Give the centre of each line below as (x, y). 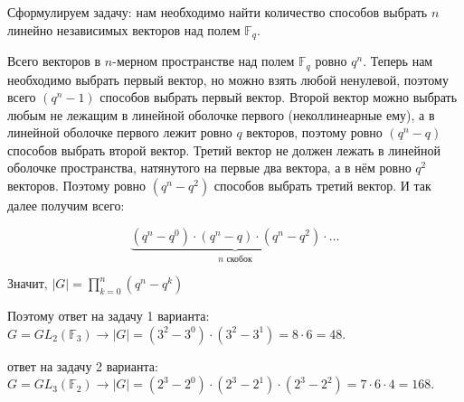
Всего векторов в (54, 61)
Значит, (28, 283)
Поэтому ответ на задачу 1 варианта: (109, 316)
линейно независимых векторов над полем (124, 29)
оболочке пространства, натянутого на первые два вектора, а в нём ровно (209, 168)
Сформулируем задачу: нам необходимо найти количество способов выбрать (218, 12)
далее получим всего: (66, 206)
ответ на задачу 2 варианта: (83, 365)
